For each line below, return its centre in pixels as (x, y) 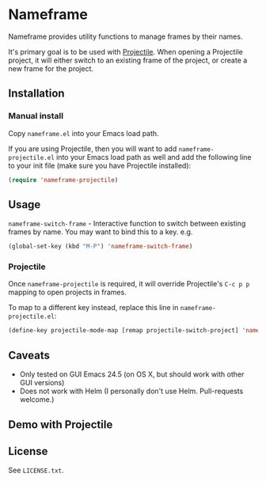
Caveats (29, 355)
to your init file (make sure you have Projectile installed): (100, 165)
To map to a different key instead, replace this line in (93, 308)
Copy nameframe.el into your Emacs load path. (84, 133)
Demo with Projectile (61, 424)
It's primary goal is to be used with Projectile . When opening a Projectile (126, 51)
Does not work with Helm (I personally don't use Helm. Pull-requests (131, 391)
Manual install (36, 116)
